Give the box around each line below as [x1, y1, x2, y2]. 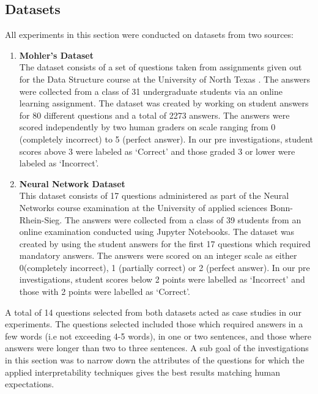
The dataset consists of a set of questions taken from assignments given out [19, 61, 302, 73]
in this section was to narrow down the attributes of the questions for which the [5, 354, 305, 366]
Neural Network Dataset [19, 177, 125, 190]
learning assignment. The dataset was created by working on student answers [19, 97, 309, 110]
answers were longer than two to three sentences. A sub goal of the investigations [5, 341, 309, 354]
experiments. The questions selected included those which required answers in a [5, 318, 303, 330]
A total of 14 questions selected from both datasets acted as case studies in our [5, 305, 301, 318]
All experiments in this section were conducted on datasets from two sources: [5, 28, 294, 41]
